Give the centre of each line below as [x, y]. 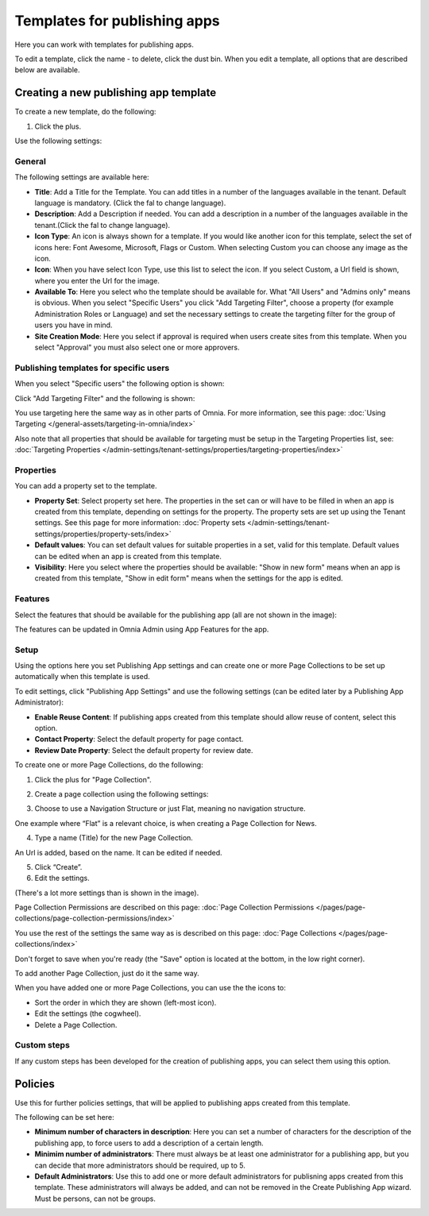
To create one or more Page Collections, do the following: [109, 765]
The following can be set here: [64, 1118]
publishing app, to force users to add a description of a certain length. [149, 1143]
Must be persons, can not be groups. [95, 1199]
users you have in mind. [73, 325]
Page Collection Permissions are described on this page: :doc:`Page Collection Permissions [164, 907]
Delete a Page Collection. [76, 1025]
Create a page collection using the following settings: [122, 793]
